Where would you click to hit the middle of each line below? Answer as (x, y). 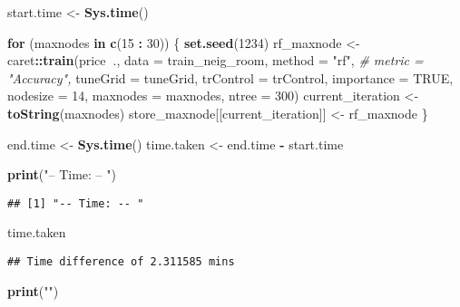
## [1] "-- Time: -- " (76, 203)
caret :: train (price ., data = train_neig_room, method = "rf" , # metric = (215, 60)
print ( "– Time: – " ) (62, 174)
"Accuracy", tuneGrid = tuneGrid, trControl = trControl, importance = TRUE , (230, 77)
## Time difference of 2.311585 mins (121, 262)
